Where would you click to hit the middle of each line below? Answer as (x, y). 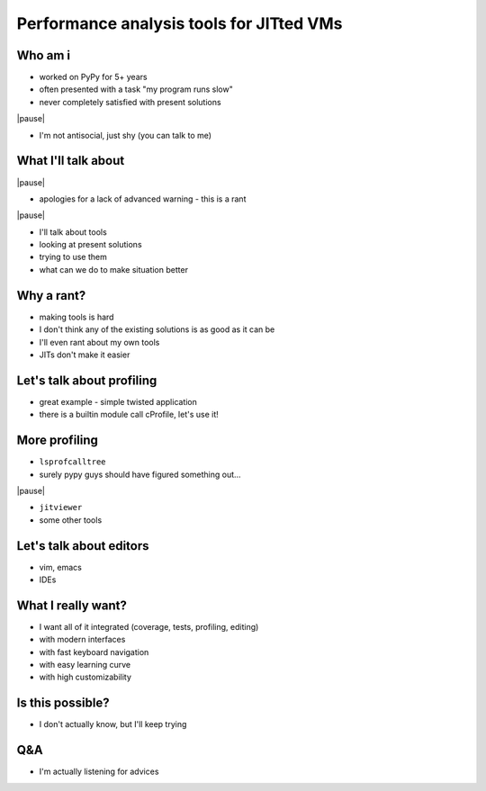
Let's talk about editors (83, 546)
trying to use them (73, 257)
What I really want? (72, 605)
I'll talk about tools (73, 232)
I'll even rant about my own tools (99, 342)
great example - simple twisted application (118, 401)
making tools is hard (76, 317)
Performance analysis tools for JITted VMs (180, 23)
